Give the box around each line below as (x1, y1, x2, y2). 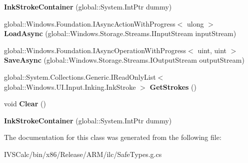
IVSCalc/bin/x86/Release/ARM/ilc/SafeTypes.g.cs (4, 148, 162, 159)
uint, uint (197, 45, 227, 55)
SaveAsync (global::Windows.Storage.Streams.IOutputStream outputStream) (4, 55, 244, 65)
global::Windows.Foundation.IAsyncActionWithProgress (4, 18, 175, 29)
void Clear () (4, 98, 46, 109)
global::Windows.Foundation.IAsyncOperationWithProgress (4, 45, 186, 55)
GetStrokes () (149, 81, 197, 92)
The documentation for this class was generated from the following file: (4, 132, 221, 142)
